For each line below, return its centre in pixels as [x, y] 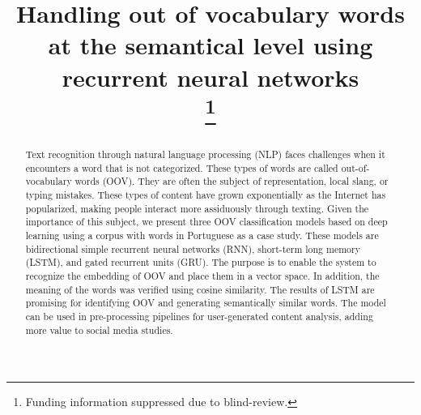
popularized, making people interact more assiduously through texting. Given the [197, 208]
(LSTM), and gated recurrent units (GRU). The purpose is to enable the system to [201, 262]
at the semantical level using [210, 45]
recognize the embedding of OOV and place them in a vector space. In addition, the [202, 275]
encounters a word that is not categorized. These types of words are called [182, 167]
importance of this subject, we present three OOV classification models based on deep [206, 222]
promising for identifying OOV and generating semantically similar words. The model [206, 303]
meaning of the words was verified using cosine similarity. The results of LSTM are [200, 289]
